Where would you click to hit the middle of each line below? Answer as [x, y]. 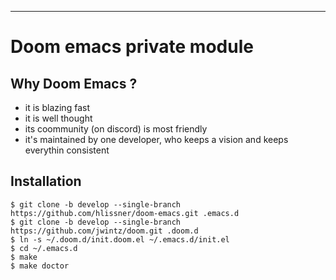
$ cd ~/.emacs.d [44, 248]
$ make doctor [40, 266]
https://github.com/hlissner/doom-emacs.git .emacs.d [125, 213]
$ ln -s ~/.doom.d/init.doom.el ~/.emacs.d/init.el [120, 239]
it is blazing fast [57, 107]
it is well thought [58, 118]
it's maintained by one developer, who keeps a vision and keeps [156, 139]
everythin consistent [67, 150]
